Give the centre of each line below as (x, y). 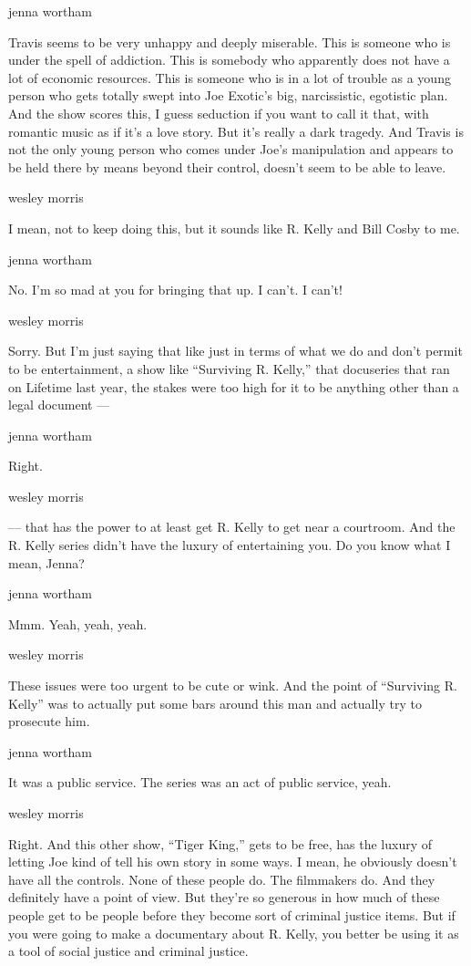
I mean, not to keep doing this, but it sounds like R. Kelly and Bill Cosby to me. (234, 228)
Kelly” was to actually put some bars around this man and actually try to (215, 703)
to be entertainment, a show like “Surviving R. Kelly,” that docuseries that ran (229, 368)
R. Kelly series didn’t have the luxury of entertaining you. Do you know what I (230, 545)
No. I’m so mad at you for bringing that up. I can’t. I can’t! (175, 290)
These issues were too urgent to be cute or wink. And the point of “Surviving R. (233, 686)
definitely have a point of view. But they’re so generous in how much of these (224, 897)
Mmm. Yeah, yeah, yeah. (78, 623)
